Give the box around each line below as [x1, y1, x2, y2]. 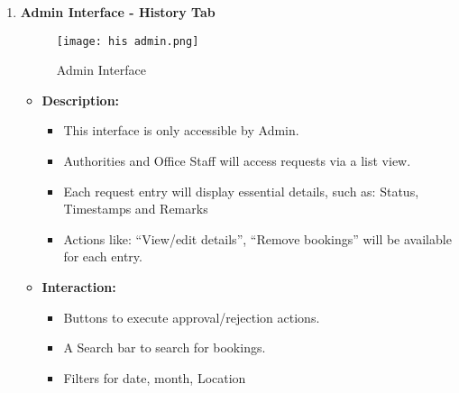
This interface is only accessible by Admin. [63, 121, 299, 140]
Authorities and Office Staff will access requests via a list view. [63, 151, 411, 170]
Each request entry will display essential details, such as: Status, [63, 181, 419, 200]
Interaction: [41, 278, 116, 296]
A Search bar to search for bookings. [63, 338, 266, 357]
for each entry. [63, 247, 142, 266]
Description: [41, 90, 120, 109]
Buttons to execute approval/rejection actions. [63, 307, 320, 326]
